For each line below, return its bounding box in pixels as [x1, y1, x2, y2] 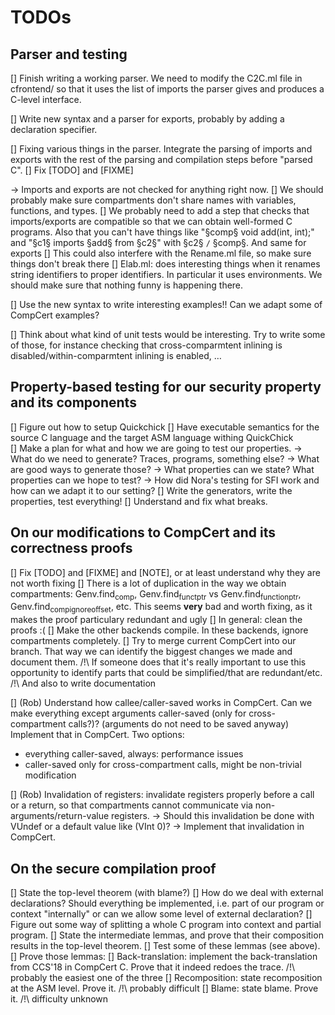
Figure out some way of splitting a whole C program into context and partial [10, 919, 322, 931]
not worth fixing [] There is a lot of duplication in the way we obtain [10, 577, 287, 589]
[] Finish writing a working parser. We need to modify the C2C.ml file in [10, 72, 303, 84]
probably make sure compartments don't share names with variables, [10, 194, 297, 206]
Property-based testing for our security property [10, 379, 322, 396]
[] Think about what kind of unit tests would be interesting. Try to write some [10, 329, 326, 340]
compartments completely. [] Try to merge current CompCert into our [10, 635, 297, 647]
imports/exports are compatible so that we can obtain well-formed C [10, 216, 293, 227]
